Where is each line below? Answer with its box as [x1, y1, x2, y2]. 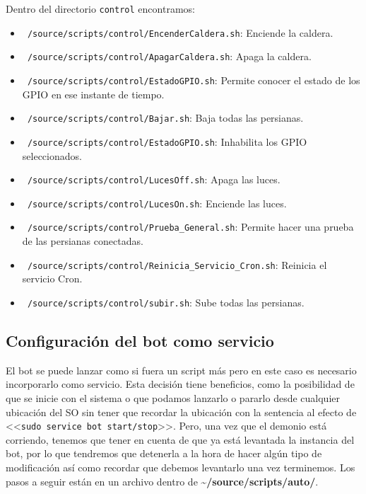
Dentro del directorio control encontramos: [6, 1, 195, 16]
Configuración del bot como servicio [6, 329, 274, 351]
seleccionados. [22, 148, 82, 163]
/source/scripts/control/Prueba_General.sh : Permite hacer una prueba [27, 219, 354, 234]
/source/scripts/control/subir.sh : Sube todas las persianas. [27, 294, 305, 309]
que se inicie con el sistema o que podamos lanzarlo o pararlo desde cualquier [6, 390, 341, 405]
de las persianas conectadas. [22, 234, 143, 248]
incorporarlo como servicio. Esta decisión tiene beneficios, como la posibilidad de [6, 377, 355, 391]
